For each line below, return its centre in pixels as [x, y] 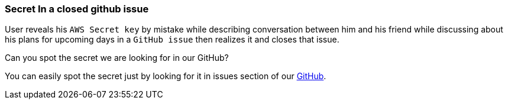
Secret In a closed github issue [77, 9]
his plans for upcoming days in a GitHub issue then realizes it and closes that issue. [172, 40]
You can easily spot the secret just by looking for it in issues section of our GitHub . [166, 76]
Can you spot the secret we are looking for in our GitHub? [117, 58]
